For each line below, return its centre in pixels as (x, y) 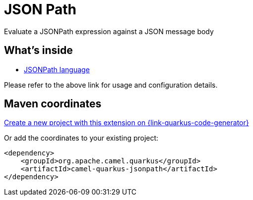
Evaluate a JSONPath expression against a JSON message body (109, 31)
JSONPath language (57, 69)
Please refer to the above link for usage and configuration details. (111, 85)
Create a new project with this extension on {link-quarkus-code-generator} (126, 123)
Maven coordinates (53, 104)
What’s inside (38, 50)
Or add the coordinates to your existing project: (81, 138)
